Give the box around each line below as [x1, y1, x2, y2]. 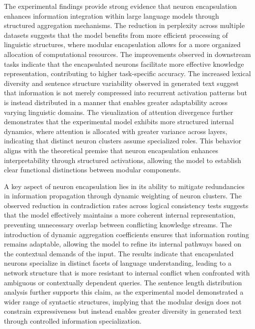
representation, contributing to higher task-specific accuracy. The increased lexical [4, 68, 251, 79]
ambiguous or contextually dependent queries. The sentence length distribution [4, 277, 242, 287]
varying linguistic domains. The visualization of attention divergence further [4, 107, 233, 117]
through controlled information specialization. [4, 316, 142, 326]
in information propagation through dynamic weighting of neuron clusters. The [4, 191, 242, 201]
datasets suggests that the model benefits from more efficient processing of [4, 29, 228, 40]
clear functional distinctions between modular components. [4, 164, 181, 175]
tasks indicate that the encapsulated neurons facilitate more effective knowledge [4, 58, 244, 69]
